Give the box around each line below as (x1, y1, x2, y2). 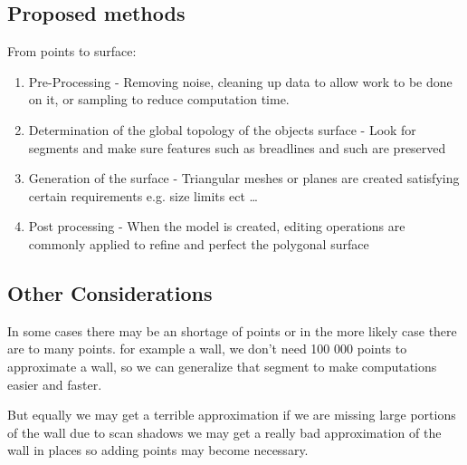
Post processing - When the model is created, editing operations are (28, 217, 405, 236)
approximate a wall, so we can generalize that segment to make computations (7, 356, 437, 375)
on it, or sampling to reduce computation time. (28, 90, 290, 109)
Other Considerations (7, 278, 213, 306)
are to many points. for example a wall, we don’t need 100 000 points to (7, 339, 407, 358)
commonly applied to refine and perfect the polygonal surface (28, 234, 369, 253)
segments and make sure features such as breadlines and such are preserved (28, 138, 446, 157)
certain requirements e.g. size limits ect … (28, 186, 258, 205)
